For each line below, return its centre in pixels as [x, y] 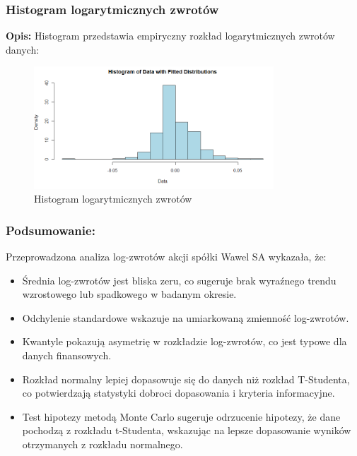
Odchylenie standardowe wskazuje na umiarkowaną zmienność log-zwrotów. [186, 317]
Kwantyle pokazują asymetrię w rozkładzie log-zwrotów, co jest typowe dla [185, 341]
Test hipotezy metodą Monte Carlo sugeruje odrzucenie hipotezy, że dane [181, 416]
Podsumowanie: [51, 230]
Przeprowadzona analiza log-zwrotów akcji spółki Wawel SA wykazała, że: [166, 256]
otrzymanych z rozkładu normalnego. [103, 444]
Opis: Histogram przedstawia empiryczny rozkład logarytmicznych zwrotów [170, 36]
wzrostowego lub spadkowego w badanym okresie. [129, 294]
